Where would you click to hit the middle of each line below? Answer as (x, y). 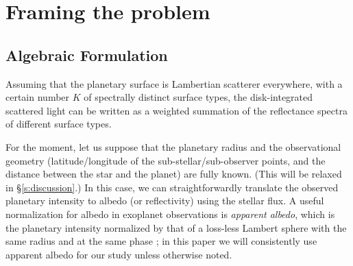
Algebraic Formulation (87, 55)
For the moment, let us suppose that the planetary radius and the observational (173, 146)
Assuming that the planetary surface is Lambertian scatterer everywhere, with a (174, 83)
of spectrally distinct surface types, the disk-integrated (198, 97)
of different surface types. (59, 124)
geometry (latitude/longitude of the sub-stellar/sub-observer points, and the (166, 160)
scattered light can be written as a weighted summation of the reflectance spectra (176, 110)
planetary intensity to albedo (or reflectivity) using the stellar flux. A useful (165, 201)
